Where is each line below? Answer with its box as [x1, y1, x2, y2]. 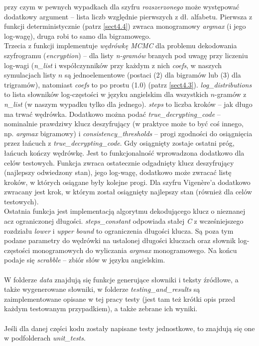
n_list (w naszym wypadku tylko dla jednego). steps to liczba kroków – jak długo [4, 98, 253, 109]
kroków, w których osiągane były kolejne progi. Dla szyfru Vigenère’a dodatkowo [4, 176, 251, 187]
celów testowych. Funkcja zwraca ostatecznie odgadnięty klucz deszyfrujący [4, 157, 234, 168]
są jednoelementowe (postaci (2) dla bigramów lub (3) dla [65, 70, 241, 80]
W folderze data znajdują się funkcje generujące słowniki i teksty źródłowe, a [4, 274, 239, 284]
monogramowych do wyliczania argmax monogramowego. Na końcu [32, 245, 237, 255]
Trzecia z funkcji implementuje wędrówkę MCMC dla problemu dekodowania [4, 40, 237, 51]
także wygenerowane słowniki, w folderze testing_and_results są [4, 284, 200, 294]
